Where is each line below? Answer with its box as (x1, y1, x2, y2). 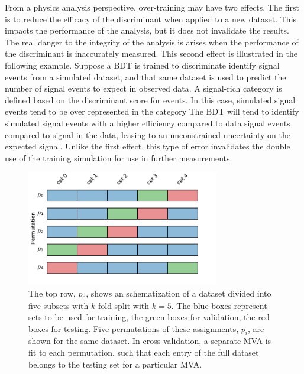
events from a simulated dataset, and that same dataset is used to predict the (5, 70, 286, 83)
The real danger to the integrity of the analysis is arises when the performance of (5, 35, 299, 48)
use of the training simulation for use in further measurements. (5, 151, 232, 164)
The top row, (28, 287, 76, 299)
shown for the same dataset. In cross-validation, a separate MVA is (28, 334, 271, 347)
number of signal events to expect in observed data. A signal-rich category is (5, 82, 282, 95)
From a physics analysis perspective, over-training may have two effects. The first (5, 1, 299, 13)
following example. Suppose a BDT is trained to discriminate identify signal (5, 58, 280, 71)
